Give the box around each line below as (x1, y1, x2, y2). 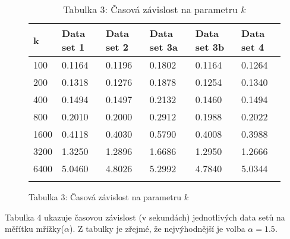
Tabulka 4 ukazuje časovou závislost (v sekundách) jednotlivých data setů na (5, 210, 285, 223)
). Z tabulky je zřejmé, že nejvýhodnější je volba (70, 222, 245, 235)
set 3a (149, 40, 178, 54)
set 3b (195, 40, 225, 54)
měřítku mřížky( (5, 222, 65, 235)
